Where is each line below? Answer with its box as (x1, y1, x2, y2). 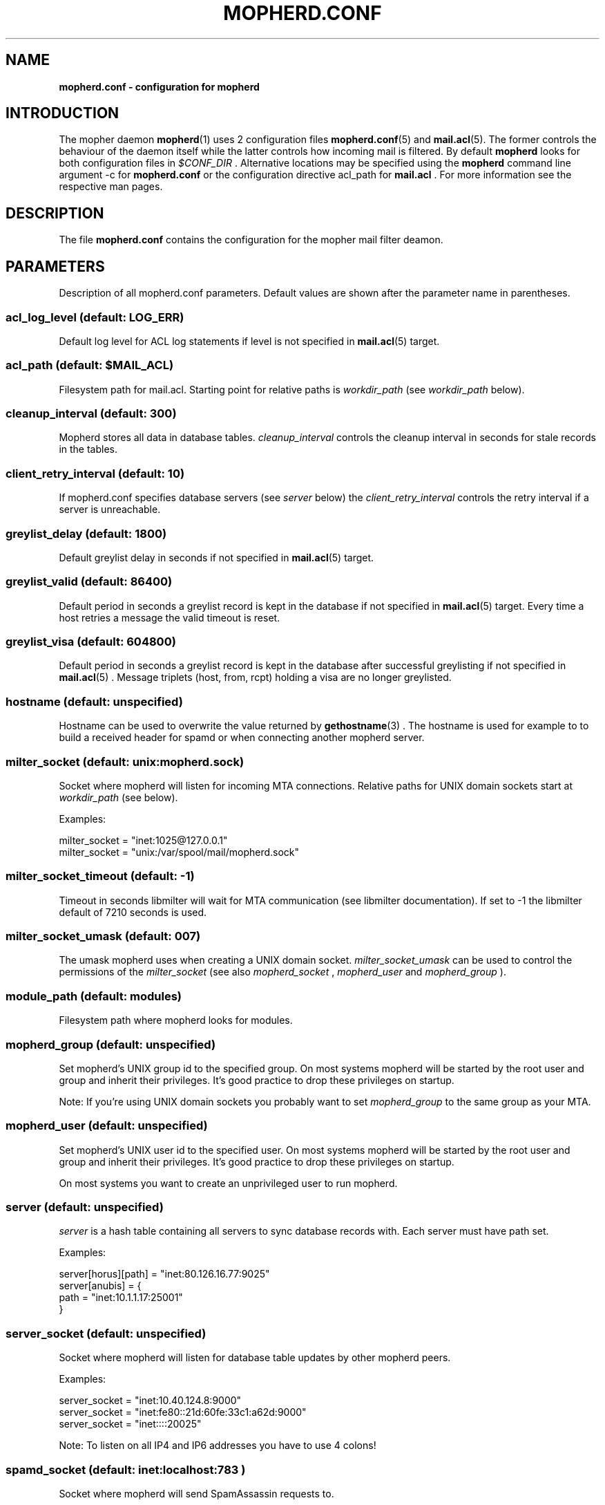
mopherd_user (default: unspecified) (6, 1119, 208, 1133)
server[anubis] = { (59, 1280, 142, 1292)
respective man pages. (59, 180, 163, 193)
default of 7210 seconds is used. (59, 906, 207, 918)
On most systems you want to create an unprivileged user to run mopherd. (59, 1177, 398, 1189)
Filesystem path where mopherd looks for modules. (59, 1014, 293, 1027)
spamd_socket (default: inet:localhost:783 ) (6, 1462, 246, 1477)
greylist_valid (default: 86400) (6, 574, 173, 589)
